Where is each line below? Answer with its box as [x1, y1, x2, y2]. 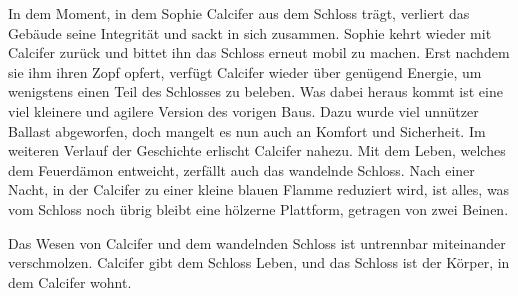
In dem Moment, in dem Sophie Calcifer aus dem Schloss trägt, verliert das [8, 3, 470, 23]
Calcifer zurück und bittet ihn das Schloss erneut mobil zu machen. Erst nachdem [8, 42, 510, 63]
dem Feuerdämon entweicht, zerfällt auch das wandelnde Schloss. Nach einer [8, 159, 475, 180]
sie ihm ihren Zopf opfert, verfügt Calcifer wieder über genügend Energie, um [8, 61, 482, 82]
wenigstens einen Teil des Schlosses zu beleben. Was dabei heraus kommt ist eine [8, 81, 503, 102]
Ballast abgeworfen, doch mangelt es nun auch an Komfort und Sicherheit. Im [8, 120, 486, 141]
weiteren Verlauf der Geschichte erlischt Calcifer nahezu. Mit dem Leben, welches [8, 140, 506, 161]
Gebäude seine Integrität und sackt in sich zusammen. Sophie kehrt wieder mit [8, 22, 492, 43]
